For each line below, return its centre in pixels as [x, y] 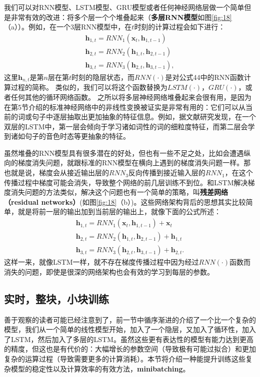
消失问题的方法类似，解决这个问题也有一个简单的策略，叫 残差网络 [119, 192]
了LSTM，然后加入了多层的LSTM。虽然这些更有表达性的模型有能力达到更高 [129, 339]
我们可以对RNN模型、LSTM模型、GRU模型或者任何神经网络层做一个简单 [124, 7]
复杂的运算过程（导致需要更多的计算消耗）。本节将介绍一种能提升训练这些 [125, 358]
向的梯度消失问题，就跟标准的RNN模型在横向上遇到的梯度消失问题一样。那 [127, 163]
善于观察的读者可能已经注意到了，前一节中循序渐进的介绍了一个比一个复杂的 [130, 319]
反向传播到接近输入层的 [167, 173]
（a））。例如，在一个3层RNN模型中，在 [68, 27]
